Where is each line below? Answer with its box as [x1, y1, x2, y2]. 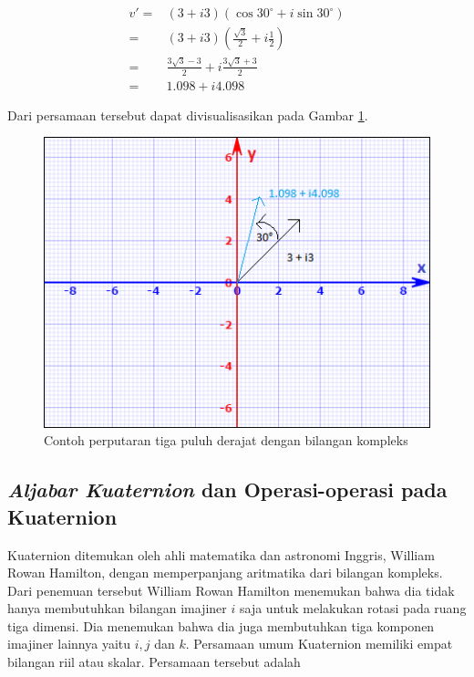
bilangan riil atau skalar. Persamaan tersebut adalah [7, 652, 301, 672]
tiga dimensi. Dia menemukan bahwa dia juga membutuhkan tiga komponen [7, 616, 435, 635]
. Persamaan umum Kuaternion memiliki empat [185, 634, 453, 653]
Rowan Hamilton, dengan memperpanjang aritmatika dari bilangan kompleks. [7, 563, 443, 582]
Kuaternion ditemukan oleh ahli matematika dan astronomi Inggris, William [7, 545, 435, 564]
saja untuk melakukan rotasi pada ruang [239, 599, 467, 618]
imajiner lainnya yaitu [7, 634, 131, 653]
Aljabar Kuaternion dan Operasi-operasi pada [7, 475, 448, 504]
